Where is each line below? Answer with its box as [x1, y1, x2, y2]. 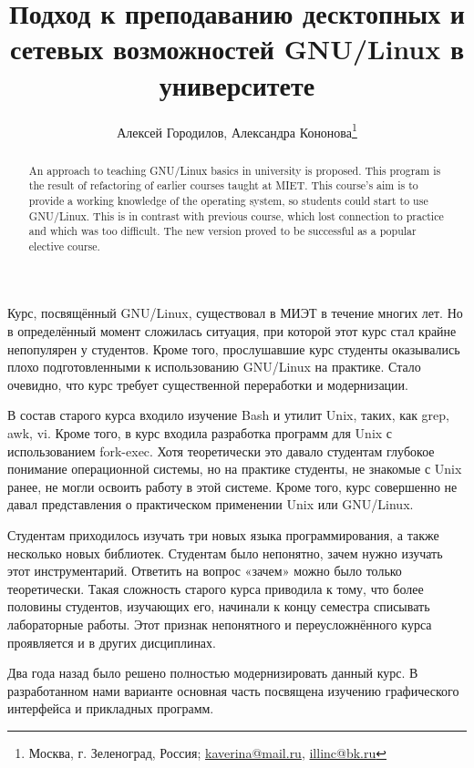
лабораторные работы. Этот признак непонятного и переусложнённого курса [7, 614, 432, 633]
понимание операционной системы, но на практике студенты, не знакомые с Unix [7, 459, 462, 478]
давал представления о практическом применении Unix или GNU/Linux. [7, 495, 414, 514]
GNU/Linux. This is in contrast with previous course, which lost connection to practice [28, 208, 444, 223]
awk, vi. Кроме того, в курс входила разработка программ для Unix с [7, 424, 393, 443]
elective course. [28, 238, 100, 253]
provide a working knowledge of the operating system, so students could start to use [28, 192, 428, 208]
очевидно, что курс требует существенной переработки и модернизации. [7, 374, 408, 394]
